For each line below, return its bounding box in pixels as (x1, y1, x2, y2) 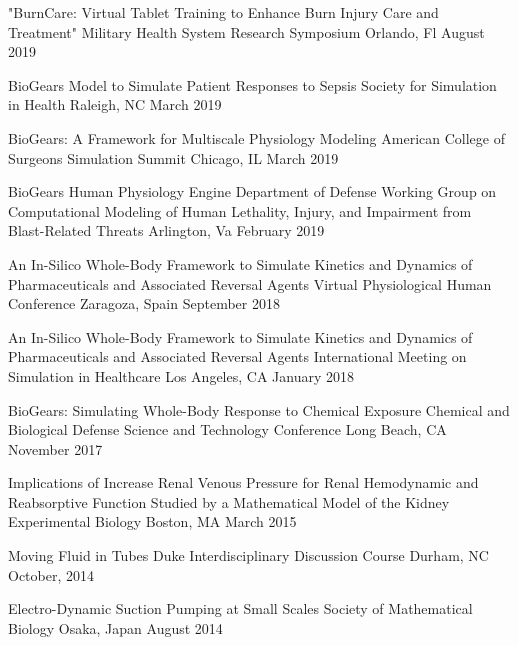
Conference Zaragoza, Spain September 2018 (8, 293, 280, 314)
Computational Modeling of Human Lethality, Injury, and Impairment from (8, 200, 472, 221)
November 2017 (8, 438, 103, 459)
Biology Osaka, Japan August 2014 (8, 617, 223, 638)
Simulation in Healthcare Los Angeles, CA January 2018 (8, 365, 354, 386)
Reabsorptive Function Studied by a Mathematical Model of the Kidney (8, 491, 450, 512)
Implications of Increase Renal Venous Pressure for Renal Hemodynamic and (8, 472, 479, 493)
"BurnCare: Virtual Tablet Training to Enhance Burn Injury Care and (8, 2, 439, 22)
